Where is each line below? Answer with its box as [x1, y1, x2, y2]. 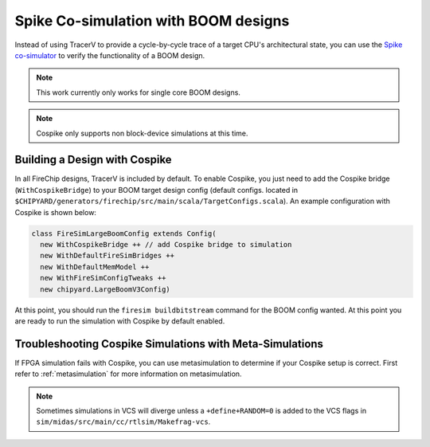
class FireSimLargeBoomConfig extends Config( [31, 229, 217, 238]
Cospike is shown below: [14, 207, 97, 217]
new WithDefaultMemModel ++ [40, 262, 150, 271]
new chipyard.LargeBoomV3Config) [40, 284, 170, 294]
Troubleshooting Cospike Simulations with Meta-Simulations [14, 337, 324, 351]
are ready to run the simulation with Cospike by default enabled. [14, 316, 225, 326]
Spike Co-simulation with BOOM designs [14, 12, 290, 29]
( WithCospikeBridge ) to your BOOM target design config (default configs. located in [14, 185, 299, 194]
